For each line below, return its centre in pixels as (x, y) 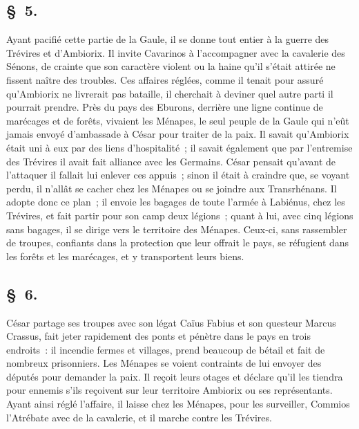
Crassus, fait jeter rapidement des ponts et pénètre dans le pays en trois (158, 336)
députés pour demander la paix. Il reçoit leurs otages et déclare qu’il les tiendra (175, 376)
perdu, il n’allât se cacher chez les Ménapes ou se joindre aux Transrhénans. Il (172, 188)
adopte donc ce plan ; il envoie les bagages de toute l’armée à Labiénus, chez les (176, 202)
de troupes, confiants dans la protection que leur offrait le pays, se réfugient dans (178, 243)
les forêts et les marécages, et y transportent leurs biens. (125, 256)
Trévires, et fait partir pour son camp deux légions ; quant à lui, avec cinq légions (180, 215)
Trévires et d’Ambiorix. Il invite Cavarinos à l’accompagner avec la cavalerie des (176, 52)
